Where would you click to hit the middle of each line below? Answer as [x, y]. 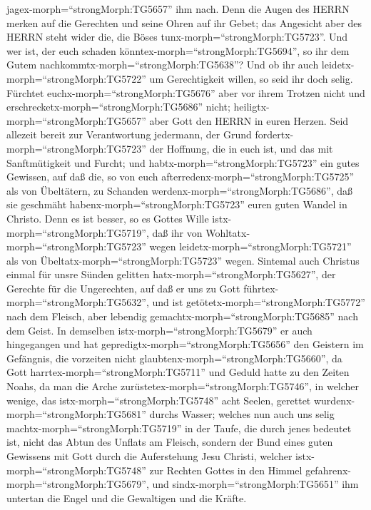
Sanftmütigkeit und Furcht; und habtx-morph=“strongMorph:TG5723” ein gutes [183, 162]
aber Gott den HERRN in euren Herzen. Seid [249, 120]
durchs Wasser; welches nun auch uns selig [242, 414]
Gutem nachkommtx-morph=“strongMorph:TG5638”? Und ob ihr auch [163, 65]
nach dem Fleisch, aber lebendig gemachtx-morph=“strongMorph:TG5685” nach [182, 316]
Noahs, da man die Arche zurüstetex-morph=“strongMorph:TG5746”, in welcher [183, 386]
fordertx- [274, 134]
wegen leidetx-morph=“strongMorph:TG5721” [250, 246]
